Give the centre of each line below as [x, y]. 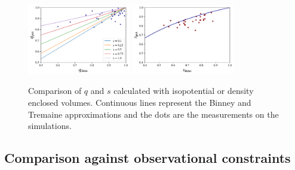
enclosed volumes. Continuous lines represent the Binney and [140, 102]
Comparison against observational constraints [147, 158]
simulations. [50, 126]
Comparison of [55, 91]
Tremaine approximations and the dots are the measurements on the [153, 114]
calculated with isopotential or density [184, 91]
